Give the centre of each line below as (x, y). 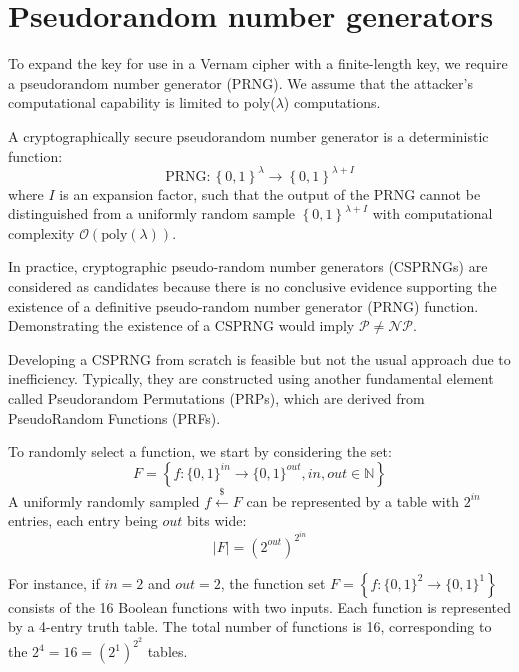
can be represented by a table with (352, 500)
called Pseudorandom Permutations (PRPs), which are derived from (216, 397)
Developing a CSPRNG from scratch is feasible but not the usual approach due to (259, 358)
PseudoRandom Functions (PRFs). (114, 417)
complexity (41, 232)
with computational (432, 213)
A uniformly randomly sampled (104, 500)
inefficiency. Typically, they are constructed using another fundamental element (251, 378)
